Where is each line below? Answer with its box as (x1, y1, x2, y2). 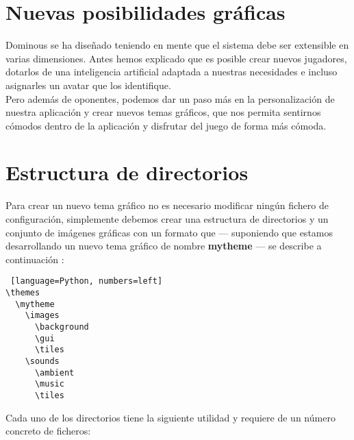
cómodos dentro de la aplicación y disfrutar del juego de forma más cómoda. (5, 118, 327, 132)
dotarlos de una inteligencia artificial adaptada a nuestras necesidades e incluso (5, 64, 338, 79)
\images (25, 310, 60, 321)
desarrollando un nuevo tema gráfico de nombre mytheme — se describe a (5, 239, 322, 253)
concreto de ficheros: (5, 424, 91, 438)
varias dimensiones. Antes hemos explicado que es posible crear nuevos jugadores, (5, 51, 347, 65)
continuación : (5, 252, 64, 266)
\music (34, 379, 64, 389)
